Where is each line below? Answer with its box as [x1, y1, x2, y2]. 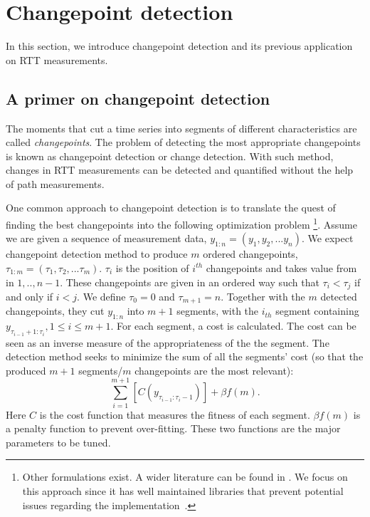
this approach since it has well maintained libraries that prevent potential [22, 483, 344, 498]
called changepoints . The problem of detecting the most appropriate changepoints [6, 135, 361, 150]
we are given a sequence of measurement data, [6, 231, 207, 246]
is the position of [115, 260, 189, 275]
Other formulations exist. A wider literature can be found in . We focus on [22, 469, 348, 484]
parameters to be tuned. [6, 434, 111, 449]
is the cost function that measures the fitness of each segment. [39, 407, 310, 422]
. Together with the [221, 288, 305, 303]
